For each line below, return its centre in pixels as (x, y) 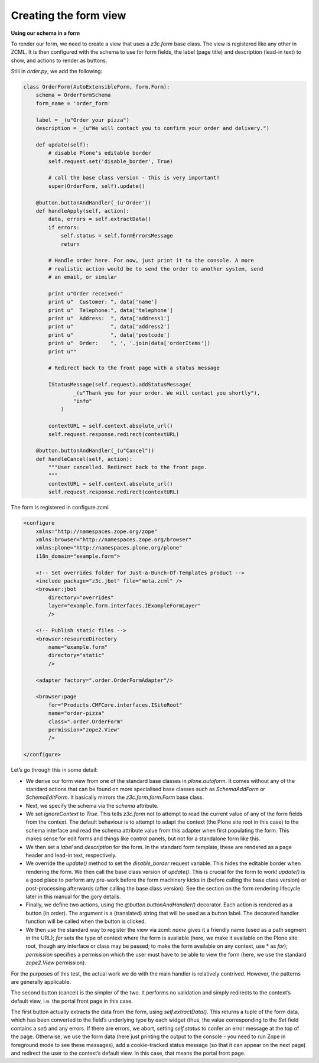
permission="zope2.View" (84, 729)
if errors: (64, 227)
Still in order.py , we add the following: (57, 71)
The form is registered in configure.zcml (60, 508)
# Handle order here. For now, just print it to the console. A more (151, 261)
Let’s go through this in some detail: (54, 770)
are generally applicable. (41, 981)
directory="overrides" (81, 597)
